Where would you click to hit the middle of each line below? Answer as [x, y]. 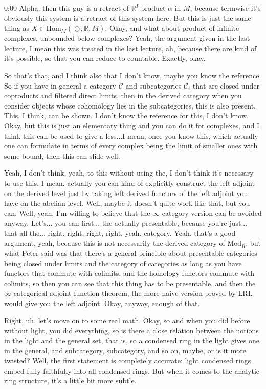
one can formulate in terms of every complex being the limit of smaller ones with [131, 146]
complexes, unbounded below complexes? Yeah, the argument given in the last [127, 38]
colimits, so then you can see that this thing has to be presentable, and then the [130, 283]
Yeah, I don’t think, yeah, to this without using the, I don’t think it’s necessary [129, 173]
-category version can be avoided [211, 213]
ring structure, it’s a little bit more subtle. [70, 381]
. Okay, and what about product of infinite [172, 28]
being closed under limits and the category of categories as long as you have [123, 263]
